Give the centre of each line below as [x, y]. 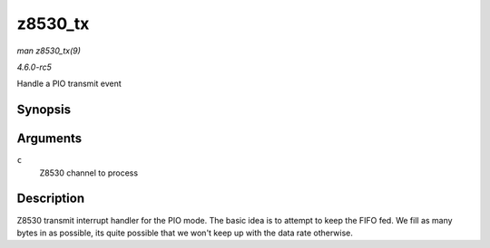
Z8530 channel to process [89, 173]
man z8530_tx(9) [49, 51]
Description [51, 199]
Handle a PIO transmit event [69, 84]
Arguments [49, 139]
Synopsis [44, 110]
